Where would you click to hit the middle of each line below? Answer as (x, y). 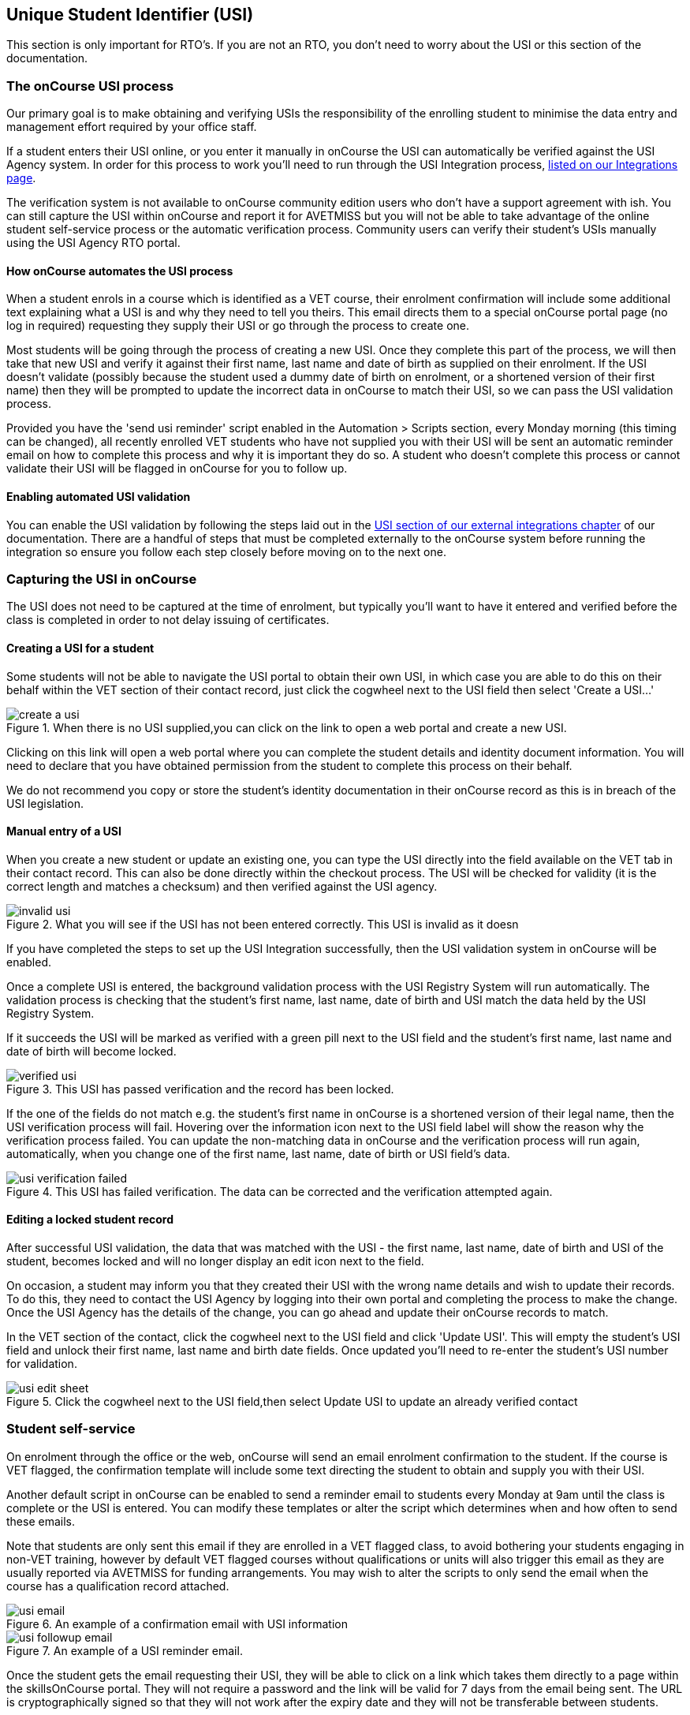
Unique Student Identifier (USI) (130, 15)
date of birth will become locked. (91, 1051)
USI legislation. (45, 803)
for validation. (42, 1364)
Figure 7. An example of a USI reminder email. (125, 1650)
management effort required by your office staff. (132, 127)
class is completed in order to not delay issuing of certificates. (168, 620)
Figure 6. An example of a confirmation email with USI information (177, 1623)
